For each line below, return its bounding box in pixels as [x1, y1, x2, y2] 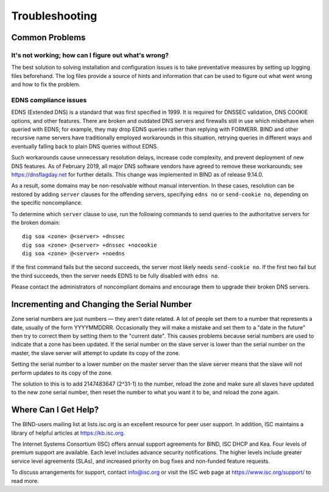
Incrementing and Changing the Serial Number [11, 299, 192, 310]
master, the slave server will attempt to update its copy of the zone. [11, 349, 180, 356]
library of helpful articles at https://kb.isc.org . [11, 429, 125, 437]
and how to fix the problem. [11, 81, 80, 88]
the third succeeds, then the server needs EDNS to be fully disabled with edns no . [11, 272, 219, 279]
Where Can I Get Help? [11, 405, 99, 415]
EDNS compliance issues [11, 96, 87, 104]
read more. [11, 477, 39, 484]
